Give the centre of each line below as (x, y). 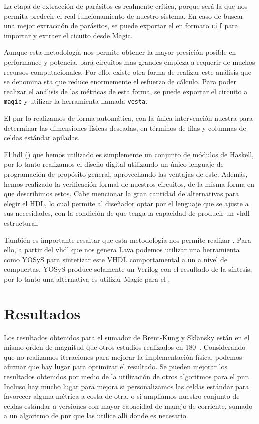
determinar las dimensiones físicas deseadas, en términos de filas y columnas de (125, 128)
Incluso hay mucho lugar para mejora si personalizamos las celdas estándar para (127, 386)
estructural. (22, 223)
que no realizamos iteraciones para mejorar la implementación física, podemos (123, 357)
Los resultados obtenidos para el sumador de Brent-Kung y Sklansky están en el (127, 337)
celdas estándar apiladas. (42, 138)
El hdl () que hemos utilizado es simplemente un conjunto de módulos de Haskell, (129, 154)
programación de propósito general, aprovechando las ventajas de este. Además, (126, 174)
